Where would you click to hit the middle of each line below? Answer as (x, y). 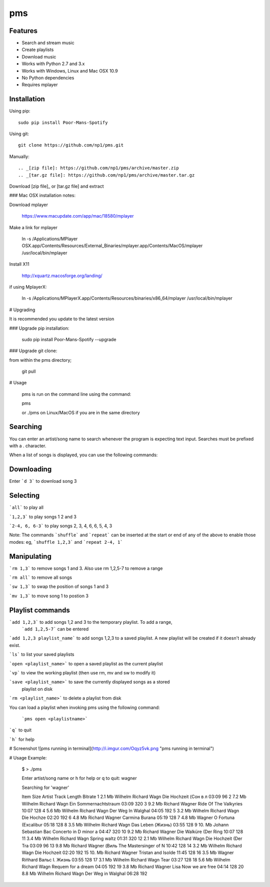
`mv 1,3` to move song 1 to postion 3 (49, 596)
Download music (39, 57)
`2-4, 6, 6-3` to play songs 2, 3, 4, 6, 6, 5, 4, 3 (61, 526)
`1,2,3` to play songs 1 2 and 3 (43, 517)
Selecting (24, 496)
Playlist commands (39, 610)
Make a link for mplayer (33, 227)
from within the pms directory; (40, 360)
